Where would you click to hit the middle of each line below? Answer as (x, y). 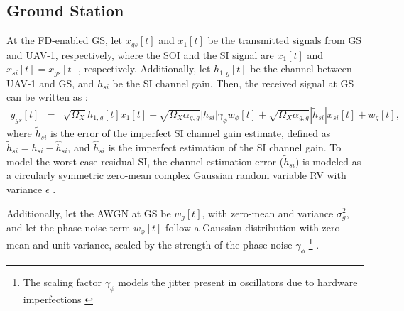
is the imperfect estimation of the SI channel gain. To (225, 147)
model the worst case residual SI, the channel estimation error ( (145, 161)
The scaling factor (62, 282)
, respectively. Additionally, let (144, 69)
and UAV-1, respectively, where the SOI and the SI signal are (140, 54)
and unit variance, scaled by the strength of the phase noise (163, 245)
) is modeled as (328, 161)
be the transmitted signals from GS (285, 40)
